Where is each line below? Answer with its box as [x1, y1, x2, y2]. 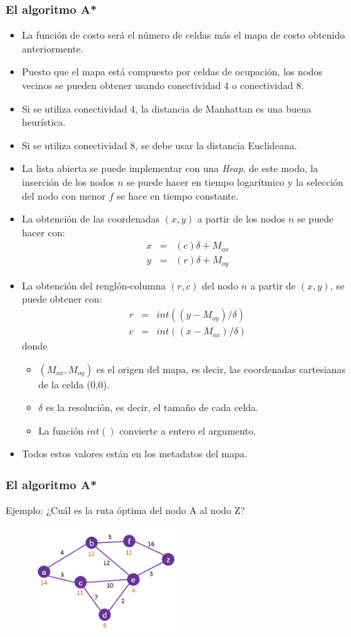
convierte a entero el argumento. [119, 423, 256, 437]
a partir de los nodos [197, 211, 285, 226]
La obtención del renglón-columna [21, 278, 166, 292]
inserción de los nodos [21, 174, 115, 189]
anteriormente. [21, 41, 84, 55]
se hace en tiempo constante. [116, 188, 238, 202]
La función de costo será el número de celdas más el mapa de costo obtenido [21, 28, 345, 42]
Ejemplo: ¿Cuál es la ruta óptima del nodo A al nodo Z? [6, 503, 245, 517]
